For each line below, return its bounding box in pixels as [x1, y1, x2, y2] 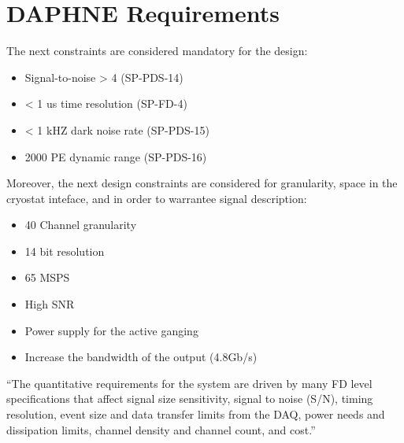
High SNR [24, 296, 75, 312]
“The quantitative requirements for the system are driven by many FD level [6, 375, 372, 391]
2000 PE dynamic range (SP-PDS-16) [24, 148, 207, 164]
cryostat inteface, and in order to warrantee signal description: [6, 190, 307, 206]
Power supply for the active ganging [24, 322, 198, 338]
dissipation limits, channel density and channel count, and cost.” [6, 421, 316, 437]
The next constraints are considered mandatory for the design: [6, 42, 308, 59]
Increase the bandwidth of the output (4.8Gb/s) [24, 349, 258, 365]
